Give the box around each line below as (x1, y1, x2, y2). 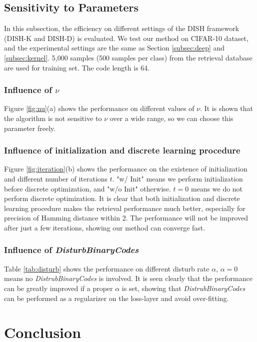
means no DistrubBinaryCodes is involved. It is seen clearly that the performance (4, 273, 252, 283)
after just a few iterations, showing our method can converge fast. (4, 222, 205, 232)
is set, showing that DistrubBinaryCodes (121, 282, 245, 293)
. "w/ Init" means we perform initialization (112, 173, 243, 183)
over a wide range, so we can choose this (109, 112, 233, 123)
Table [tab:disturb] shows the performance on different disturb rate (4, 263, 209, 273)
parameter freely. (4, 122, 56, 133)
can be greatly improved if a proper (4, 282, 113, 293)
